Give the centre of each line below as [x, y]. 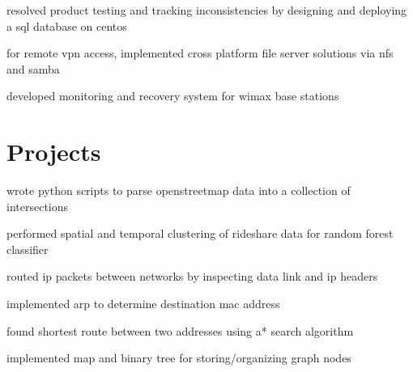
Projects [54, 152]
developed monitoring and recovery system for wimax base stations [173, 96]
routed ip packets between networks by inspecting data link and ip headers [192, 276]
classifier [28, 249]
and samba [33, 68]
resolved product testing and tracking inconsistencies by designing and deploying [207, 10]
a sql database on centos [67, 25]
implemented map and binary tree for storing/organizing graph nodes [179, 358]
